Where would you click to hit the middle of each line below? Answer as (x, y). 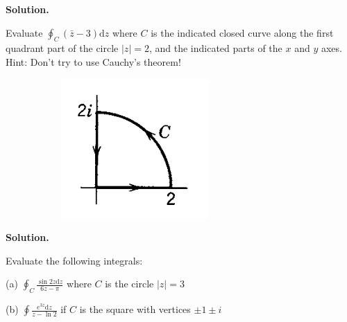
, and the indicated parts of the (215, 48)
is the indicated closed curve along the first (242, 32)
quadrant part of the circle (62, 48)
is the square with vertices (135, 309)
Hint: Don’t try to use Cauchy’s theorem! (93, 61)
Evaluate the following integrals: (74, 260)
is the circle (129, 284)
